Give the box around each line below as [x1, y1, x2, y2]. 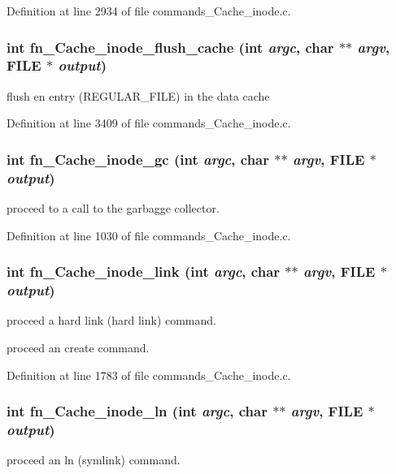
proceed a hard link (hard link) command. [7, 312, 216, 329]
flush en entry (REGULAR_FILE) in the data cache [7, 87, 270, 104]
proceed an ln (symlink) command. [7, 451, 181, 468]
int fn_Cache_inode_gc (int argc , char [7, 149, 269, 169]
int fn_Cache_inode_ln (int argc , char [7, 401, 268, 421]
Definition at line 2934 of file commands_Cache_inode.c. [7, 2, 291, 19]
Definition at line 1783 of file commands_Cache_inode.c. [7, 366, 291, 383]
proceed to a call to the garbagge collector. [7, 200, 220, 217]
